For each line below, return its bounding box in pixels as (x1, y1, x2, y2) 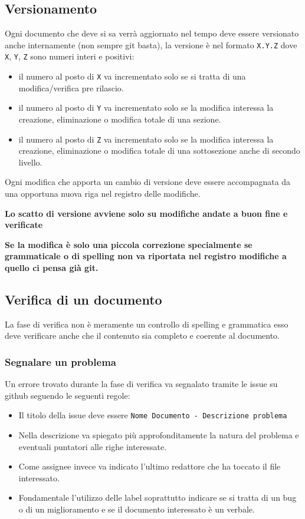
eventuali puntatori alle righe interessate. (18, 440, 167, 452)
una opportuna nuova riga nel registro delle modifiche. (5, 187, 201, 200)
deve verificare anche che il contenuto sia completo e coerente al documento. (5, 329, 280, 342)
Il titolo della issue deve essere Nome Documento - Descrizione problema (18, 409, 287, 421)
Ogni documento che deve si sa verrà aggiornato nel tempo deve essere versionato (5, 27, 299, 39)
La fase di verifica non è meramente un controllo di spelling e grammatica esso (5, 318, 288, 330)
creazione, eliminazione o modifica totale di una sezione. (18, 113, 221, 125)
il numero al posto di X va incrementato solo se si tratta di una (18, 70, 246, 82)
